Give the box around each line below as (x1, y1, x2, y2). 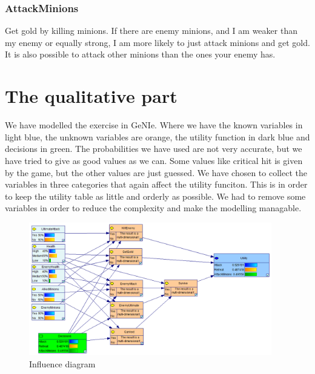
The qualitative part (5, 84, 177, 108)
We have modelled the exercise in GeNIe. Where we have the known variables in (5, 119, 303, 131)
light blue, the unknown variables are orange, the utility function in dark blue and (5, 130, 310, 143)
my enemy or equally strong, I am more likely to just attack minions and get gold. (5, 36, 310, 48)
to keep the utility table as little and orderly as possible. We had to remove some (5, 189, 306, 202)
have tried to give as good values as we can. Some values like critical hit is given (5, 154, 303, 166)
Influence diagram (29, 358, 96, 370)
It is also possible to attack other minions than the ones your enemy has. (5, 48, 276, 61)
